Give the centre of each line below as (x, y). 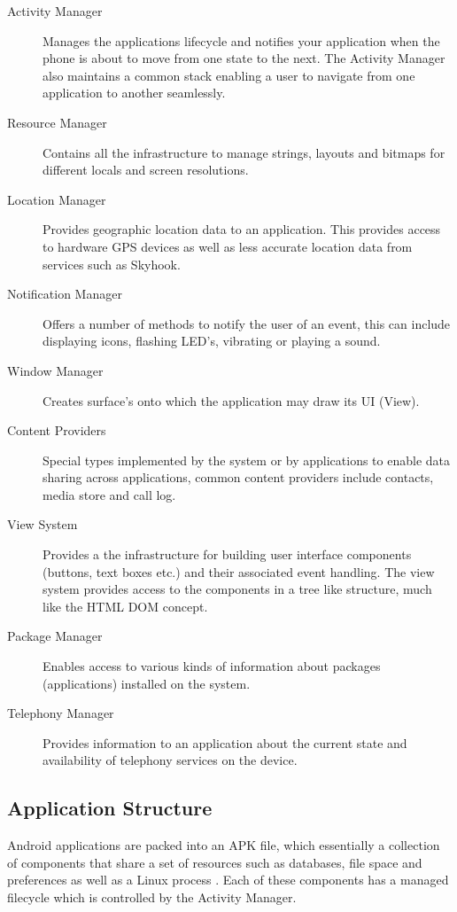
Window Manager (55, 370)
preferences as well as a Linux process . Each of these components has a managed (228, 880)
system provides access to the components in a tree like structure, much (237, 589)
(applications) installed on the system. (147, 683)
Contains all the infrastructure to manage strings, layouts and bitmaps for (244, 152)
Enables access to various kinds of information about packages (212, 666)
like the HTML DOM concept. (125, 606)
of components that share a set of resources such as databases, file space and (215, 862)
